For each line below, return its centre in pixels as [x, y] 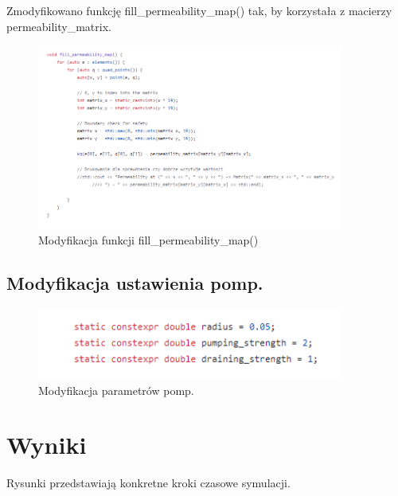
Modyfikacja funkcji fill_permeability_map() [148, 240]
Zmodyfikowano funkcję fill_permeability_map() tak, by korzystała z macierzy [199, 10]
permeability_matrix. [59, 26]
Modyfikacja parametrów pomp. [116, 390]
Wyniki [47, 445]
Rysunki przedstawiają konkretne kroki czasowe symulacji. [148, 483]
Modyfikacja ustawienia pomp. [135, 283]
